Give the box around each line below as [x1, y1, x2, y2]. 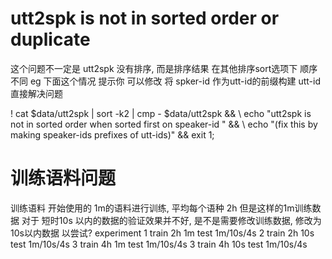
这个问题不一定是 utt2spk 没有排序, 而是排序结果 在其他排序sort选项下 [10, 62, 298, 74]
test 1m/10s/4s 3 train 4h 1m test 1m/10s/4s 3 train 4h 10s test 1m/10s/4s [10, 238, 308, 250]
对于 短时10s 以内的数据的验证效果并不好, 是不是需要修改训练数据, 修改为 [21, 214, 322, 226]
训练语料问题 [10, 167, 117, 190]
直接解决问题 [10, 87, 63, 99]
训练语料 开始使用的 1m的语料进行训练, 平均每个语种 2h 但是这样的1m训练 [10, 202, 313, 214]
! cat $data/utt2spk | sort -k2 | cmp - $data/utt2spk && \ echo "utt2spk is [10, 107, 312, 119]
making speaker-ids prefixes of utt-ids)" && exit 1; [10, 128, 215, 141]
